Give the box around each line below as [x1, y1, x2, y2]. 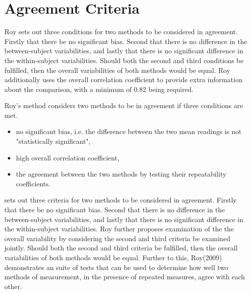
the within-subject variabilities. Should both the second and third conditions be [4, 55, 244, 65]
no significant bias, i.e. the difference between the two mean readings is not [16, 126, 242, 136]
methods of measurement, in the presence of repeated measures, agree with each [4, 271, 245, 282]
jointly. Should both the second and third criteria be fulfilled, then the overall [4, 243, 238, 253]
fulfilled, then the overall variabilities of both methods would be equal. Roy [4, 65, 230, 75]
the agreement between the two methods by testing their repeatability [16, 169, 226, 179]
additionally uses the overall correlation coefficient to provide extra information [4, 74, 243, 85]
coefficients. [16, 178, 50, 188]
